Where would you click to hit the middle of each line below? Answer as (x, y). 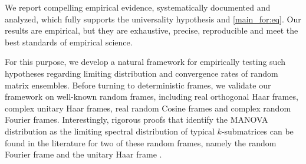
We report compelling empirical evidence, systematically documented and (138, 7)
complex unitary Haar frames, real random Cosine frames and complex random (148, 108)
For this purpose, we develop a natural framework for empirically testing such (145, 62)
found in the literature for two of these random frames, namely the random (141, 142)
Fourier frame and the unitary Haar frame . (83, 154)
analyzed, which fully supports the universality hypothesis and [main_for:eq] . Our (153, 19)
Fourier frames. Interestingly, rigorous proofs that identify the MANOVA (136, 119)
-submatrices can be (257, 131)
